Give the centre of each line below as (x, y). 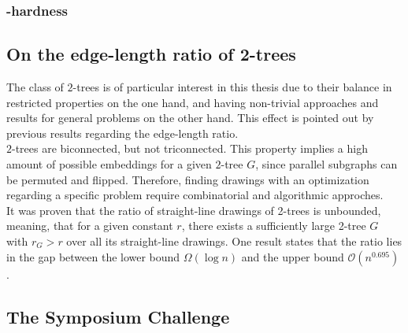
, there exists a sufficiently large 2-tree (274, 226)
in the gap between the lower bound (93, 256)
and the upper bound (293, 256)
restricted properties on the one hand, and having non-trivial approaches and (193, 102)
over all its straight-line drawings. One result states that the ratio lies (234, 240)
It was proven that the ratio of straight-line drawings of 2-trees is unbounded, (194, 210)
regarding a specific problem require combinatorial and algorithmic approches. (195, 195)
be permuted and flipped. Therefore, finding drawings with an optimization (188, 179)
